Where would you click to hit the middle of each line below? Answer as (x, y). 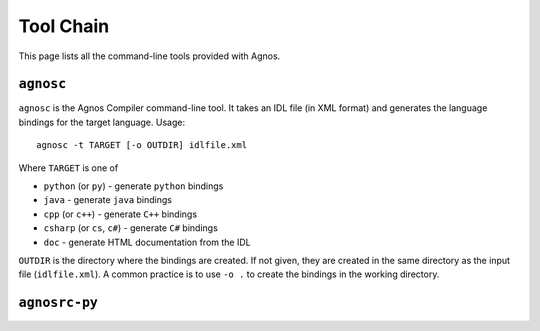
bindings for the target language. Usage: (101, 122)
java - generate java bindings (107, 200)
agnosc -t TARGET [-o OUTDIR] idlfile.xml (142, 145)
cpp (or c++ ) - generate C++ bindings (120, 214)
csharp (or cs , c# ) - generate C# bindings (131, 228)
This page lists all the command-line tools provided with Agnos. (149, 56)
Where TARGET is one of (68, 167)
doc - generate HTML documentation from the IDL (147, 242)
